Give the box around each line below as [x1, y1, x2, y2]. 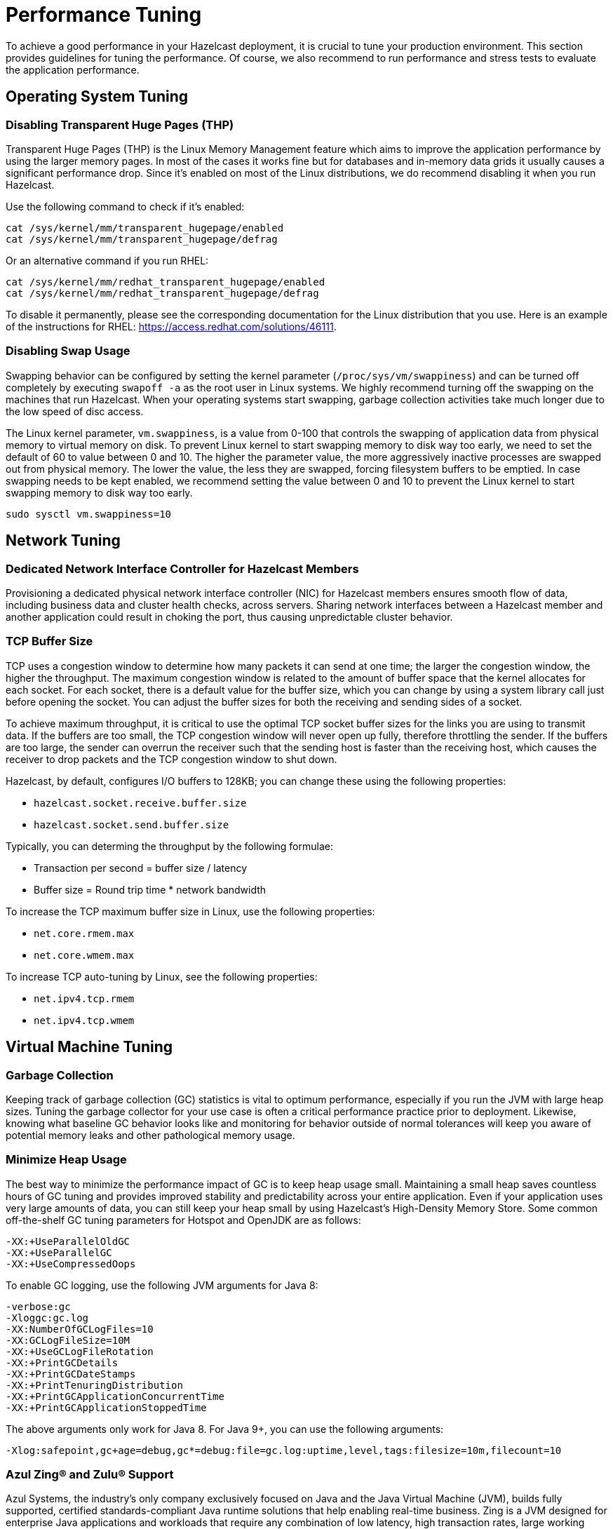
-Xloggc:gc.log [6, 1312, 89, 1323]
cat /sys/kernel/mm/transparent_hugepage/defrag [6, 233, 278, 245]
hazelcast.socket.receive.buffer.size [34, 797, 247, 809]
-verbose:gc [6, 1300, 71, 1312]
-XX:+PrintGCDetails [6, 1356, 119, 1368]
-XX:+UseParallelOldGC [6, 1235, 130, 1247]
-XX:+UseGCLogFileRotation [6, 1345, 154, 1357]
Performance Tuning [6, 3, 202, 27]
